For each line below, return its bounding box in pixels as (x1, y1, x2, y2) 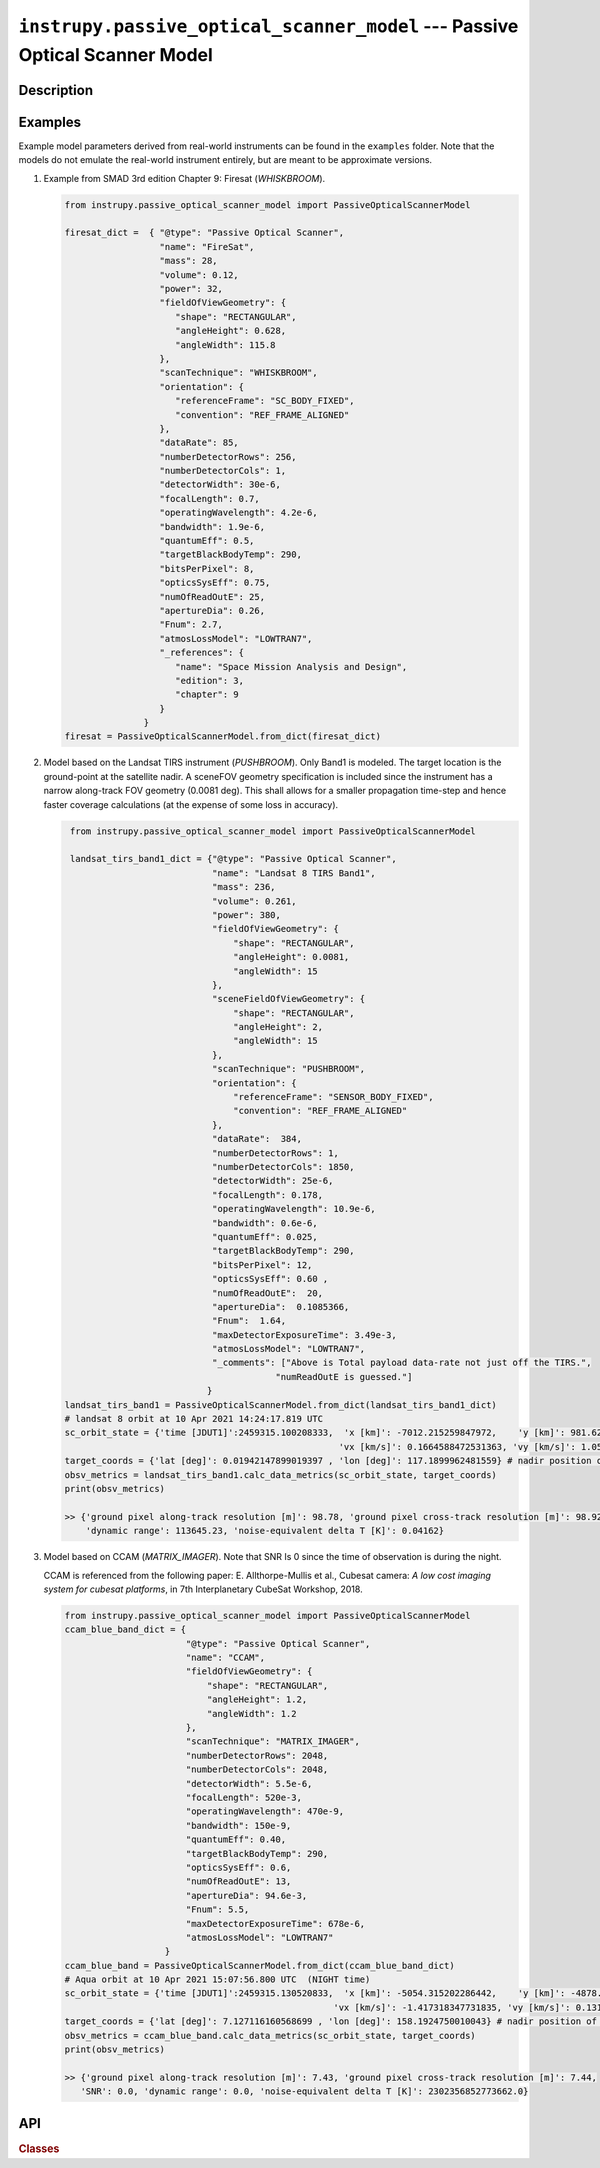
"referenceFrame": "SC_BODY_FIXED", (175, 395, 355, 407)
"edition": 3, (175, 675, 245, 686)
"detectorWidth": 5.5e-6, (185, 1778, 313, 1789)
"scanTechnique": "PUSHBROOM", (211, 1063, 366, 1075)
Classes (18, 2141, 60, 2155)
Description (18, 81, 94, 99)
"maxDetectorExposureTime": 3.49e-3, (211, 1329, 397, 1340)
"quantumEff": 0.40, (185, 1834, 287, 1845)
